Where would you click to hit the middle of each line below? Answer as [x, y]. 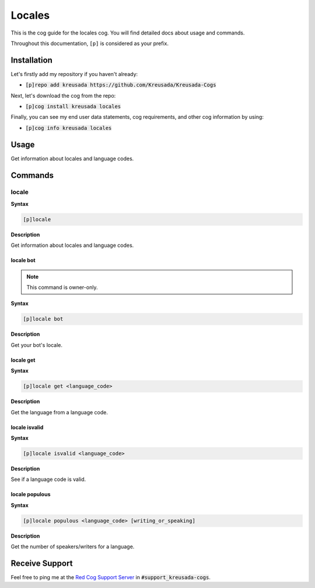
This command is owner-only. [62, 287]
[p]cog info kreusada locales [69, 128]
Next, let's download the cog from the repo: [63, 95]
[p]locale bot [43, 319]
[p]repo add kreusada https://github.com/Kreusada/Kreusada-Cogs [121, 85]
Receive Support [42, 563]
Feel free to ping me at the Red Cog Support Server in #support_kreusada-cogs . [111, 577]
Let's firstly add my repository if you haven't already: [74, 74]
